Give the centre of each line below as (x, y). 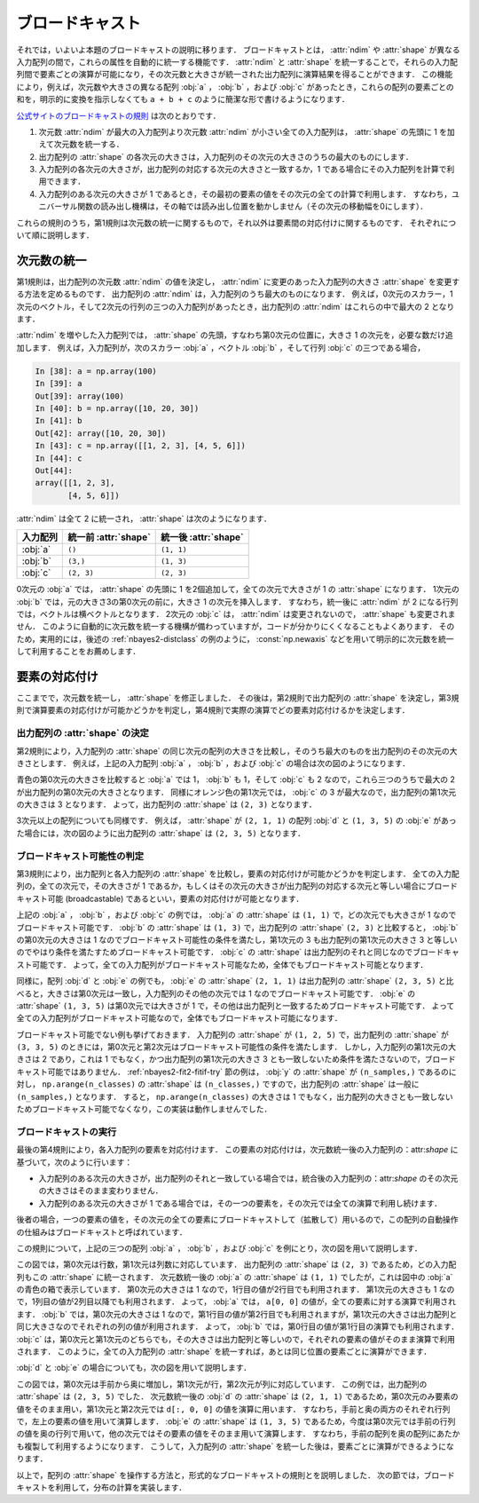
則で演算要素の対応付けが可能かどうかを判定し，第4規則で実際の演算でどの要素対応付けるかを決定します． (213, 710)
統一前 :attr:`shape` (109, 537)
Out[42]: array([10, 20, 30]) (101, 433)
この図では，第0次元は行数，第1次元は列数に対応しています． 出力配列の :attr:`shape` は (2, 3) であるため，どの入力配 (236, 1264)
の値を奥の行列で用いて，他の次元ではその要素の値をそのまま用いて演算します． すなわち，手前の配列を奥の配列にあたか (238, 1434)
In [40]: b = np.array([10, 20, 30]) (117, 409)
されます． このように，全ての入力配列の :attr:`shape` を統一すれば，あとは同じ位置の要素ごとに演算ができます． (224, 1352)
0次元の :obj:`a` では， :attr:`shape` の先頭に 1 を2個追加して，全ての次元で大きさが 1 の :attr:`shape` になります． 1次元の (238, 589)
